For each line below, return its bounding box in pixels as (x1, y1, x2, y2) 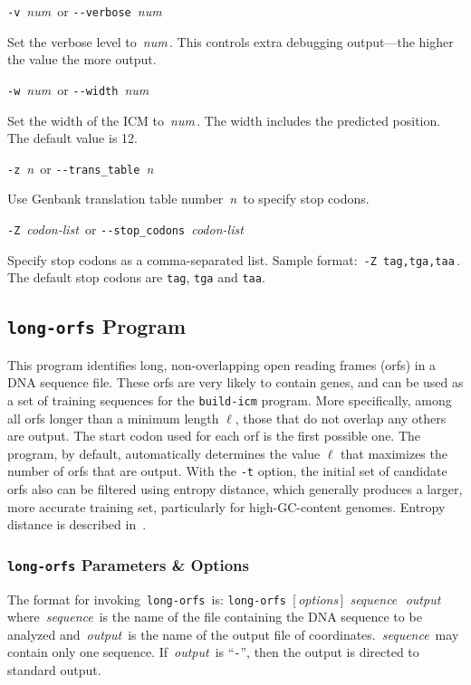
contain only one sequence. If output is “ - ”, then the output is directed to (7, 642, 419, 661)
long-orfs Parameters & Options (7, 553, 249, 576)
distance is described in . (7, 515, 147, 534)
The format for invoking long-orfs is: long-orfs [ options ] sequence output (7, 589, 441, 608)
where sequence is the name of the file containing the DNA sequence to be (7, 607, 422, 626)
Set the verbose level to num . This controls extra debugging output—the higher (7, 32, 454, 51)
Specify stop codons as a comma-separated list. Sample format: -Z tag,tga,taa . (7, 250, 461, 269)
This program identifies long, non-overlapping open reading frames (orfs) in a (7, 355, 437, 374)
